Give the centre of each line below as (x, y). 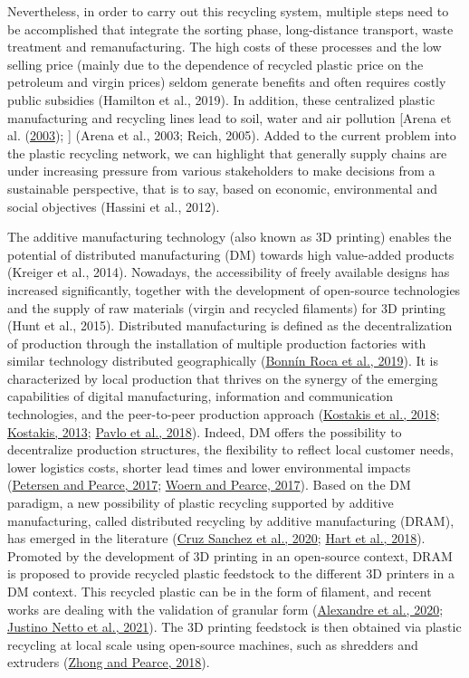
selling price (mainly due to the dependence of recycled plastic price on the (215, 64)
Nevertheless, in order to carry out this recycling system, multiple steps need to (228, 11)
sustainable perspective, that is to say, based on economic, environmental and (222, 188)
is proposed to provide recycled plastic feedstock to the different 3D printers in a (231, 573)
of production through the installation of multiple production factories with (217, 343)
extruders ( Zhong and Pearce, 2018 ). (109, 662)
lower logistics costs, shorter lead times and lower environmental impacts (209, 467)
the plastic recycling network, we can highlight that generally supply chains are (227, 153)
